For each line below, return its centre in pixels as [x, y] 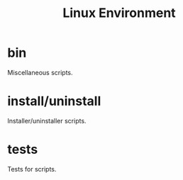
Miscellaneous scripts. [40, 72]
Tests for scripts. [32, 169]
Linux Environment [119, 13]
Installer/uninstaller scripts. [47, 120]
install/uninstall [54, 101]
